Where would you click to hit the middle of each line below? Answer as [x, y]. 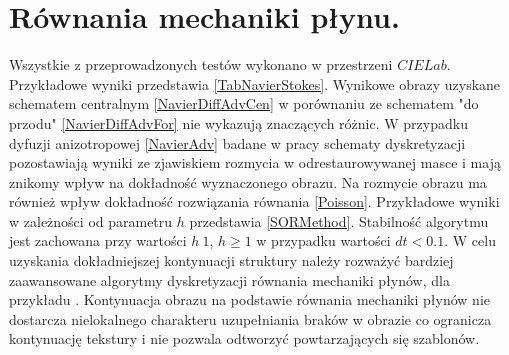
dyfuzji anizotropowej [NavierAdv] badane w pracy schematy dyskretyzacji [237, 142]
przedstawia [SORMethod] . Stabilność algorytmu [339, 220]
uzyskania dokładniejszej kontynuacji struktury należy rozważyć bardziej [231, 260]
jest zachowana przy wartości [98, 240]
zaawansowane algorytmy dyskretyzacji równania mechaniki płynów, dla [229, 279]
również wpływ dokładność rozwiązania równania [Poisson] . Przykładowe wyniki [254, 201]
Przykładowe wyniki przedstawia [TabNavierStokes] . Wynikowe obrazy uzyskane [255, 83]
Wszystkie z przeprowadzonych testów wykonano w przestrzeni [201, 64]
